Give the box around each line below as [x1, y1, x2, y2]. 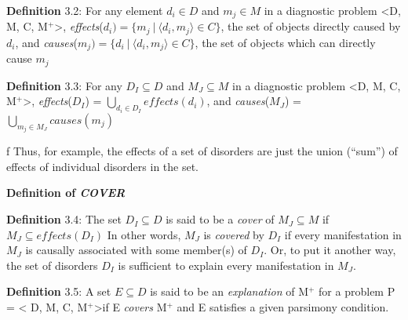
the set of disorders [6, 256, 98, 273]
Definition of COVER [6, 184, 126, 201]
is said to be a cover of [166, 211, 275, 227]
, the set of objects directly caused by [220, 18, 401, 35]
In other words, [107, 226, 181, 242]
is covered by [203, 226, 264, 242]
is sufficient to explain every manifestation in [118, 256, 334, 273]
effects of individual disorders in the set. [6, 158, 199, 174]
